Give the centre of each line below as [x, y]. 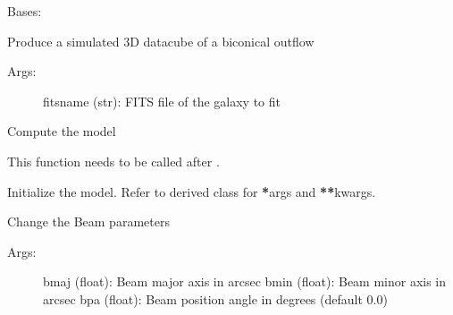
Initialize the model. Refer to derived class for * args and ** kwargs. [192, 191]
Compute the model [62, 131]
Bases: [25, 11]
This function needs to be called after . [113, 161]
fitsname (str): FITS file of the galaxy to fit [162, 101]
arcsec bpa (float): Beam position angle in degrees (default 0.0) [215, 298]
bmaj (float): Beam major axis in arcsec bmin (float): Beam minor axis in [245, 281]
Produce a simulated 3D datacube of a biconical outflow [161, 41]
